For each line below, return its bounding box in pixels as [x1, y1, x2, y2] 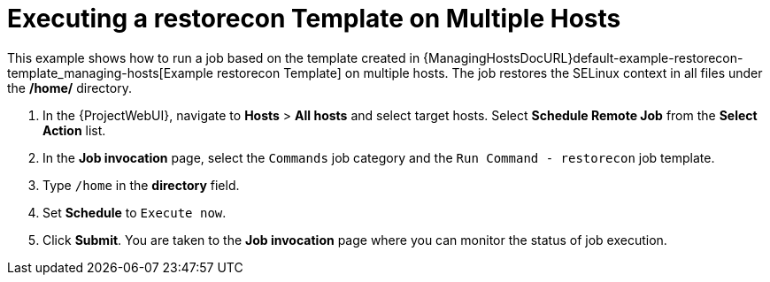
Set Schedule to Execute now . [42, 204, 227, 220]
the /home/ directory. [7, 80, 132, 95]
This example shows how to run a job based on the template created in [7, 50, 420, 65]
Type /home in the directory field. [42, 177, 240, 193]
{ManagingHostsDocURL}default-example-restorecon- [423, 50, 743, 65]
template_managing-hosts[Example [7, 65, 213, 80]
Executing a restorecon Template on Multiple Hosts [7, 4, 621, 34]
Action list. [42, 122, 106, 138]
